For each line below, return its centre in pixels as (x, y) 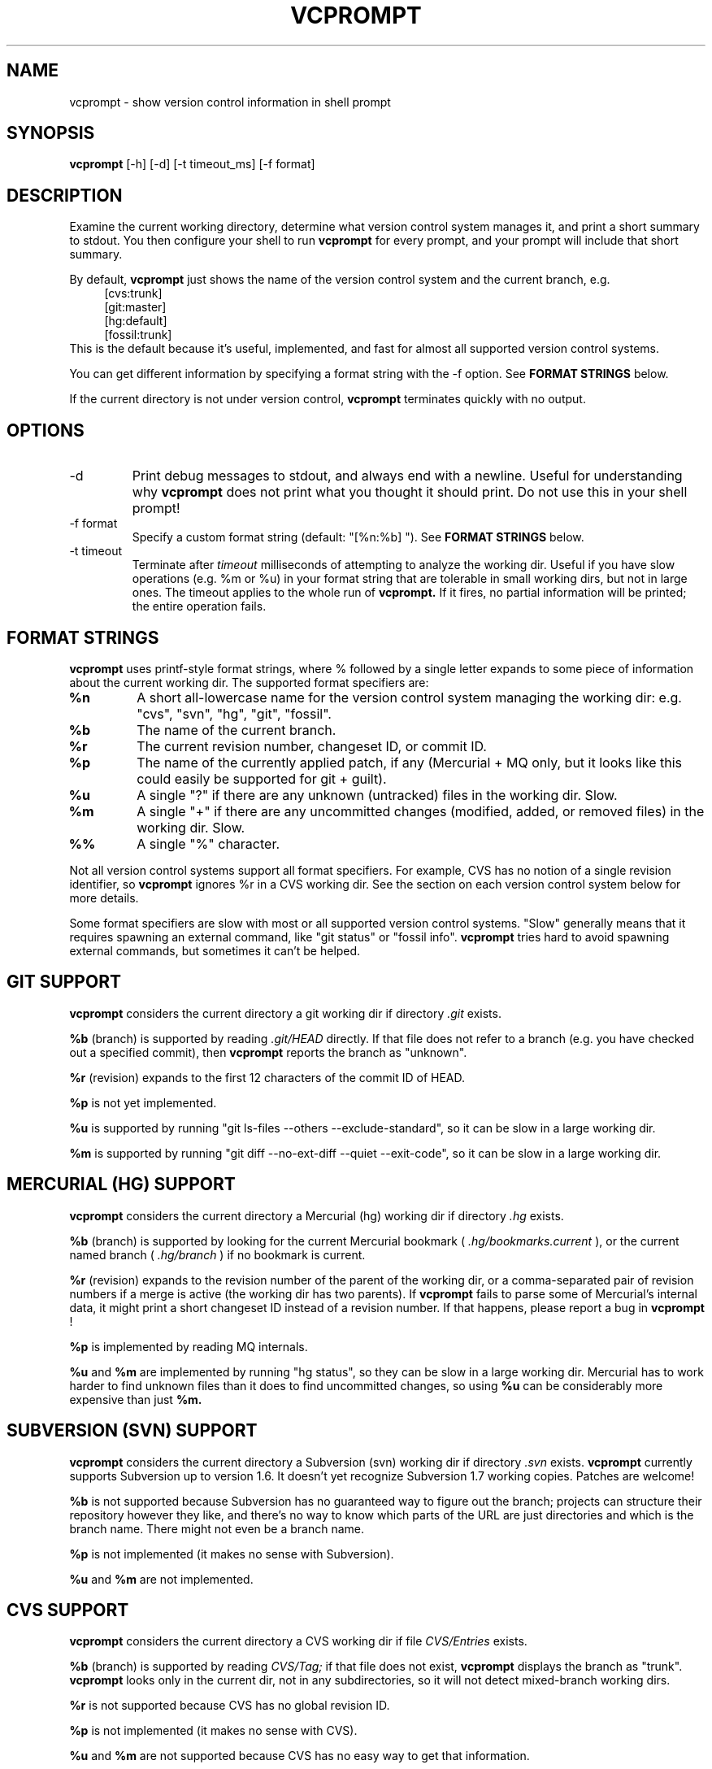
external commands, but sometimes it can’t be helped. (215, 950)
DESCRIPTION (65, 195)
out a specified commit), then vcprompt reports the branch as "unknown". (268, 1052)
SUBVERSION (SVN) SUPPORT (132, 1431)
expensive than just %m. (136, 1399)
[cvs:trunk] (133, 293)
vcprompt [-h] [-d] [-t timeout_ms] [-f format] (192, 164)
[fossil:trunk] (138, 335)
